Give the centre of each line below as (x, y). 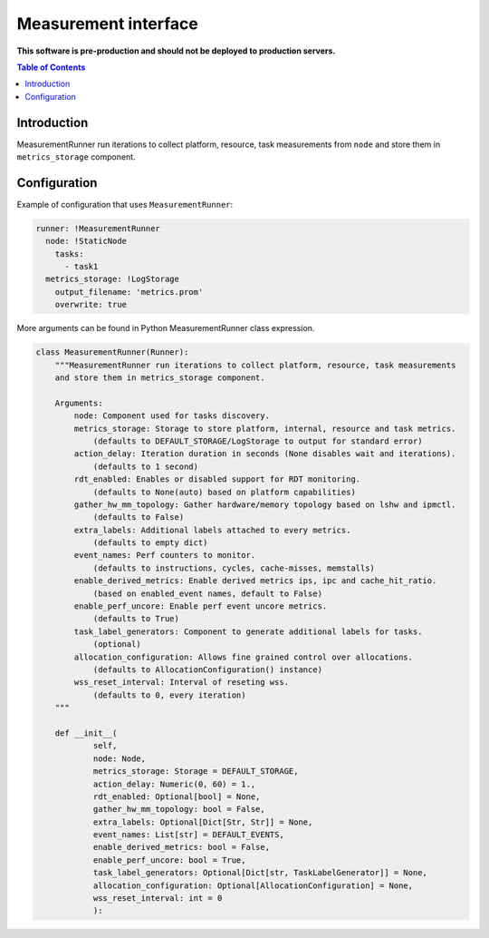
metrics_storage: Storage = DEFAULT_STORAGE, (196, 772)
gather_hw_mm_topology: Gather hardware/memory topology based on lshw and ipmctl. (265, 504)
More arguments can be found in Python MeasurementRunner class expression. (166, 328)
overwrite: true (91, 305)
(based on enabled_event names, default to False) (208, 593)
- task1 (81, 267)
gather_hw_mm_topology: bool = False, (179, 809)
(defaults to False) (139, 518)
